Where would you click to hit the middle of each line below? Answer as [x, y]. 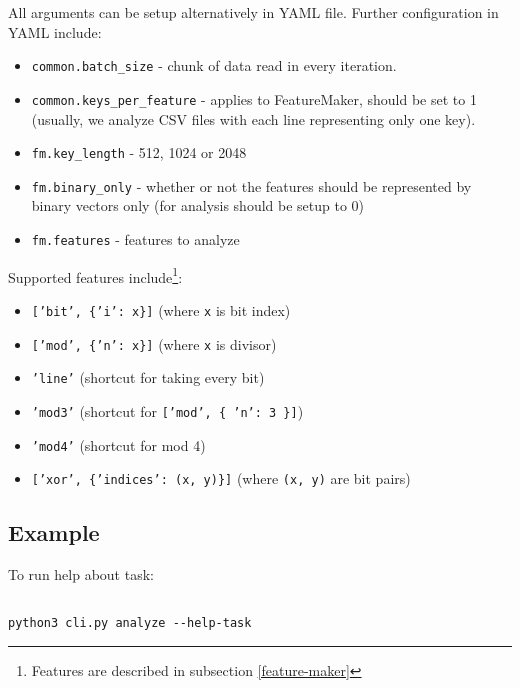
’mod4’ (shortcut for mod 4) [118, 444]
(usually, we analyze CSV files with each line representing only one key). [253, 118]
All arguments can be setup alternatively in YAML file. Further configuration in [253, 12]
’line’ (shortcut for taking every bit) [148, 377]
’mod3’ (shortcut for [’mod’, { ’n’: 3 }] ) [167, 410]
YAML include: [55, 31]
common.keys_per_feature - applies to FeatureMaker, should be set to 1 [254, 98]
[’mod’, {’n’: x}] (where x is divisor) [154, 343]
